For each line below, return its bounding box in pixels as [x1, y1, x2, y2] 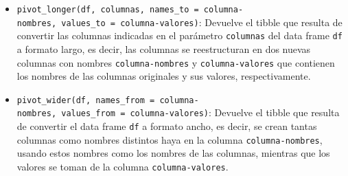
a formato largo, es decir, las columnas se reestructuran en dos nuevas [16, 41, 311, 56]
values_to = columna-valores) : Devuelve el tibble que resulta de [61, 14, 343, 29]
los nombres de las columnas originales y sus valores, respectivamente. [16, 69, 311, 83]
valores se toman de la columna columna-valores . [16, 159, 229, 174]
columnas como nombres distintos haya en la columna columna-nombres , [16, 132, 323, 146]
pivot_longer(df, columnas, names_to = [16, 5, 199, 14]
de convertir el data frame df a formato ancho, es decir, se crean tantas [16, 119, 317, 133]
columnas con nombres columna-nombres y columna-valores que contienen [16, 55, 335, 69]
